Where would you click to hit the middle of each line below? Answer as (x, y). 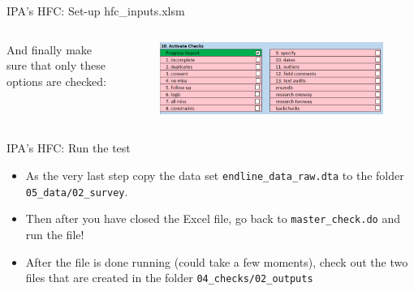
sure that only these (56, 65)
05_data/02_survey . (77, 191)
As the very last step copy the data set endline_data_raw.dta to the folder (215, 175)
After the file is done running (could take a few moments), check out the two (217, 261)
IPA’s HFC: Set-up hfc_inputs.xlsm (96, 11)
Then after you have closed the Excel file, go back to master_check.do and (213, 218)
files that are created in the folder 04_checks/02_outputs (169, 278)
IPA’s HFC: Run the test (69, 148)
